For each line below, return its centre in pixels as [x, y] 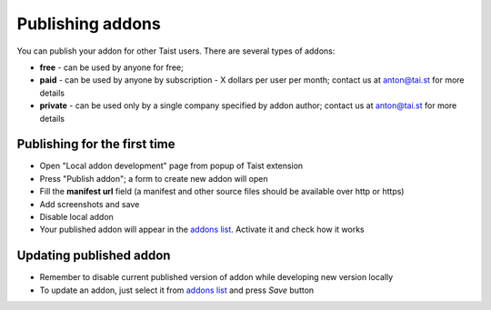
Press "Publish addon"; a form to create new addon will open [154, 178]
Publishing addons [89, 24]
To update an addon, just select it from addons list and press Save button [177, 290]
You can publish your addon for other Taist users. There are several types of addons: [176, 51]
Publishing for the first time [96, 144]
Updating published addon [94, 256]
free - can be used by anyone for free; [111, 67]
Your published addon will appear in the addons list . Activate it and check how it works [202, 230]
